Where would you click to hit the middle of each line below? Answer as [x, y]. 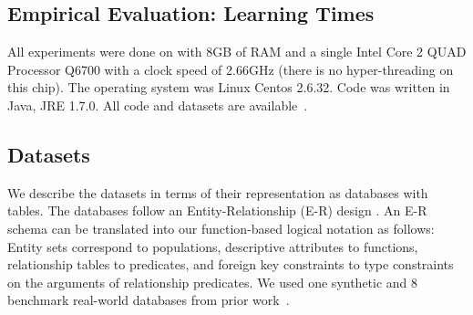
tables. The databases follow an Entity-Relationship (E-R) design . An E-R [217, 210]
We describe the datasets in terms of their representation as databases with [218, 192]
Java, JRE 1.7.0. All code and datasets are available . [158, 105]
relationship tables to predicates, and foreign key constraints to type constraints [231, 264]
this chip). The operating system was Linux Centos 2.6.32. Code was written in [229, 87]
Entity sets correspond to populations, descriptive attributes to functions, [213, 246]
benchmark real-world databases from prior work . [149, 300]
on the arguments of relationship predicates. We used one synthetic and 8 [213, 282]
